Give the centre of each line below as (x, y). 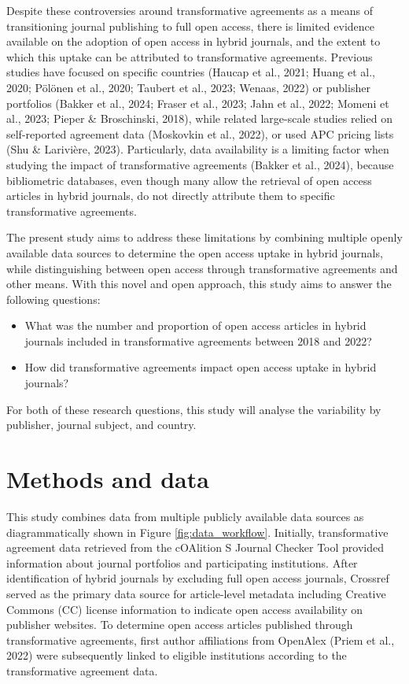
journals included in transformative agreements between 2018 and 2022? (198, 340)
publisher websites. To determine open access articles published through (180, 625)
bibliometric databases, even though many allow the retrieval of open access (189, 180)
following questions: (53, 299)
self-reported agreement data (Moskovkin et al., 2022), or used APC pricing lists (200, 133)
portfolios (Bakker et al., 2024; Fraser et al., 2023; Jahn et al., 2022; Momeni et (198, 103)
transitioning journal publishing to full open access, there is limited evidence (190, 26)
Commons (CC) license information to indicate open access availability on (184, 609)
